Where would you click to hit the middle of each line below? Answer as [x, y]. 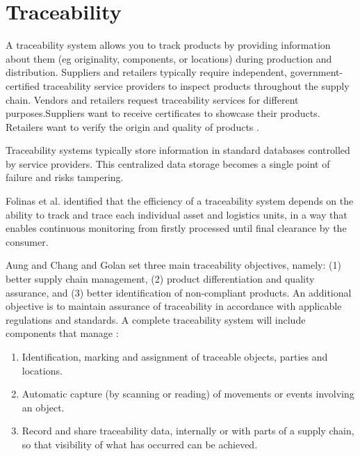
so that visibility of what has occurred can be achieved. [140, 444]
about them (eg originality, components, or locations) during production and [169, 58]
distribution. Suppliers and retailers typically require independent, [147, 72]
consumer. [27, 241]
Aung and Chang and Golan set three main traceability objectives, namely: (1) [173, 265]
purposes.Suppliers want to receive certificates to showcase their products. [163, 113]
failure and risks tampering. [65, 177]
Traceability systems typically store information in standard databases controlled [178, 150]
